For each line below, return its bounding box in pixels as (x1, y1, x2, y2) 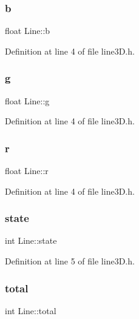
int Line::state (5, 234, 57, 247)
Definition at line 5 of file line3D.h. (5, 255, 135, 267)
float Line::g (5, 94, 50, 107)
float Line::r (5, 164, 49, 177)
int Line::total (5, 304, 56, 317)
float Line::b (5, 24, 50, 37)
